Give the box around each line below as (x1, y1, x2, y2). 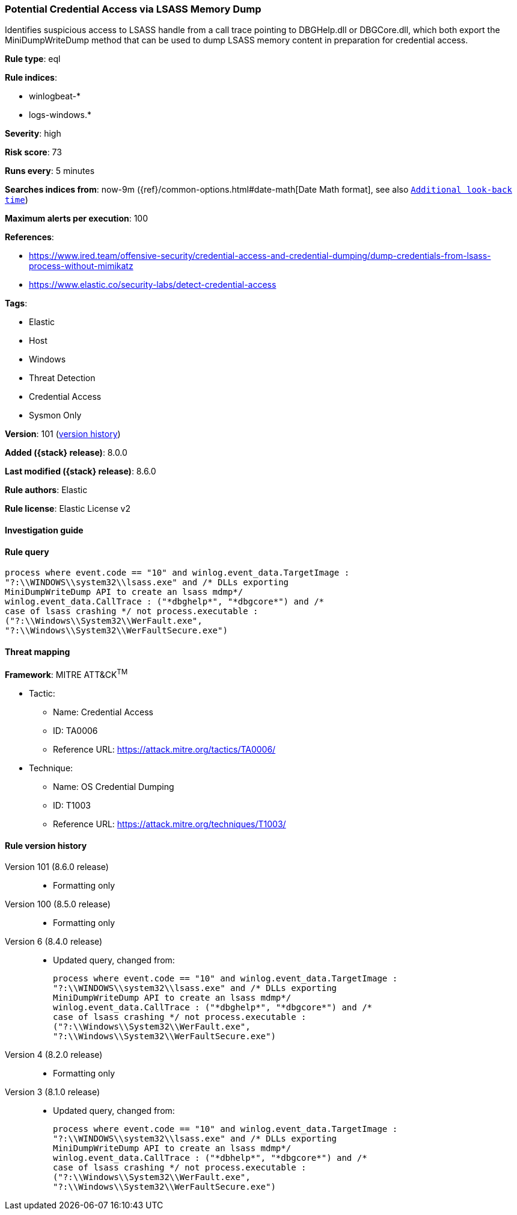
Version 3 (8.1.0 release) (5, 1087, 100, 1098)
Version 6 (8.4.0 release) (5, 936, 103, 947)
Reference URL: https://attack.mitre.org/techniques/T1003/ (53, 819, 286, 830)
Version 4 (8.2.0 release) (5, 1049, 103, 1060)
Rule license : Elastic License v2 (5, 503, 130, 514)
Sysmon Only (29, 410, 82, 421)
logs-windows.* (29, 110, 91, 120)
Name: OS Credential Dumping (53, 782, 174, 792)
